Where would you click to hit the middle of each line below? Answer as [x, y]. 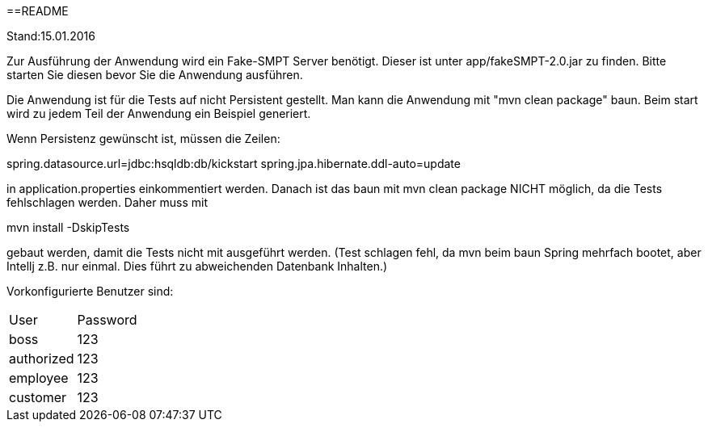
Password [107, 320]
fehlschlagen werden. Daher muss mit [107, 202]
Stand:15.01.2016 [51, 36]
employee [39, 378]
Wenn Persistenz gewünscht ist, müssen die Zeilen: [143, 138]
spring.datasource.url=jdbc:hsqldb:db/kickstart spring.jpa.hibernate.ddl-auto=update [234, 164]
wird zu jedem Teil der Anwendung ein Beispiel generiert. [159, 113]
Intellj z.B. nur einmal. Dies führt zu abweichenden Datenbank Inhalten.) [197, 266]
